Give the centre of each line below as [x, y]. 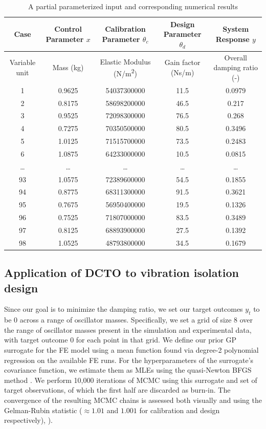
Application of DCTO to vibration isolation [122, 273]
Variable [23, 62]
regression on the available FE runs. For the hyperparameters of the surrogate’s [129, 360]
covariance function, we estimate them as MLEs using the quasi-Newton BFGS [128, 370]
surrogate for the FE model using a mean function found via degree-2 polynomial [131, 350]
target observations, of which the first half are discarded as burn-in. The [117, 390]
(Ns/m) [182, 72]
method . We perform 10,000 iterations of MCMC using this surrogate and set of [131, 380]
